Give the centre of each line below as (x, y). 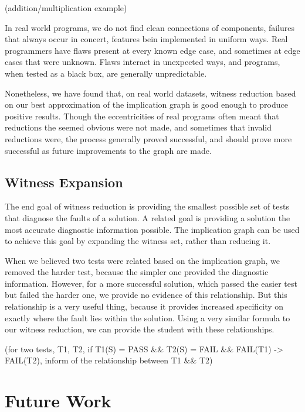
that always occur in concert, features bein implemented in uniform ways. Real (146, 39)
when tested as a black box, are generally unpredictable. (106, 73)
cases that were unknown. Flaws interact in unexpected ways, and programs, (143, 62)
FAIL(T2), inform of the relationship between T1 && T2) (109, 360)
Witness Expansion (64, 182)
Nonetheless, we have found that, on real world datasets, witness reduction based (150, 93)
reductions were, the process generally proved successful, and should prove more (148, 138)
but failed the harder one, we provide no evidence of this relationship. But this (146, 295)
